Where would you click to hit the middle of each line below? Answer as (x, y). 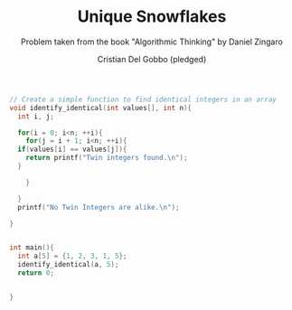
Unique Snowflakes (152, 17)
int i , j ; (36, 116)
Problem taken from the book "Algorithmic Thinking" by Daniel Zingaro (152, 42)
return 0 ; (36, 273)
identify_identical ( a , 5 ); (68, 265)
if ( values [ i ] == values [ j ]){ (72, 150)
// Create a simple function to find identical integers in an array (143, 99)
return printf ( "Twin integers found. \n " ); (107, 158)
